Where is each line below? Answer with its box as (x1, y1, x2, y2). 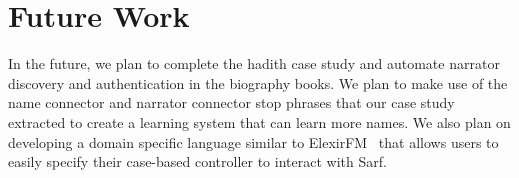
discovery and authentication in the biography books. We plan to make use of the (8, 72, 508, 93)
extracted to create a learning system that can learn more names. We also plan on (8, 111, 511, 132)
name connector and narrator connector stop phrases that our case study (8, 92, 455, 113)
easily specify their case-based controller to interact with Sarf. (8, 151, 387, 172)
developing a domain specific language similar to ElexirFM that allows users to (8, 131, 499, 152)
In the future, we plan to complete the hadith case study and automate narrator (8, 53, 500, 74)
